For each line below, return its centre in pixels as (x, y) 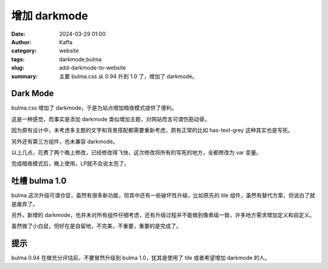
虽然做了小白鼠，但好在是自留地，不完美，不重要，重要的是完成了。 (96, 226)
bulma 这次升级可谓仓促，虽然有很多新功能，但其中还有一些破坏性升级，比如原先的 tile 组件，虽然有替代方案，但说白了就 (163, 195)
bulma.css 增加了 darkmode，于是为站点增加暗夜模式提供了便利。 (94, 108)
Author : (21, 42)
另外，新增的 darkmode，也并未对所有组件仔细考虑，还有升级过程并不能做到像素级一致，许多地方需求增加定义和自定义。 (163, 215)
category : (24, 51)
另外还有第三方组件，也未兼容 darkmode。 (65, 141)
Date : (18, 34)
